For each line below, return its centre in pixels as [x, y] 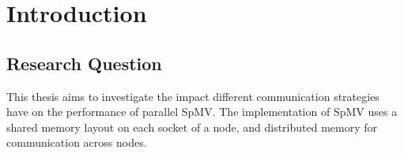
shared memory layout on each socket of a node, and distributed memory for [192, 127]
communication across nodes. [77, 142]
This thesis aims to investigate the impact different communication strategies [193, 96]
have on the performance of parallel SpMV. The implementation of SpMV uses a [202, 112]
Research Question [84, 63]
